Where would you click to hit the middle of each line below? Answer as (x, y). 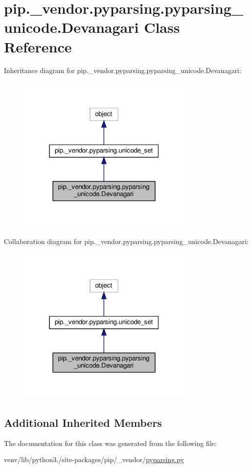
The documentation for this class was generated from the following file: (110, 443)
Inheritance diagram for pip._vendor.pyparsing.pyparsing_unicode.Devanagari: (123, 70)
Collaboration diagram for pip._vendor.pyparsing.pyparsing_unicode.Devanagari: (126, 241)
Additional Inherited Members (83, 422)
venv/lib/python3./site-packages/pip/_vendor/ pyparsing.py (94, 459)
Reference (38, 46)
